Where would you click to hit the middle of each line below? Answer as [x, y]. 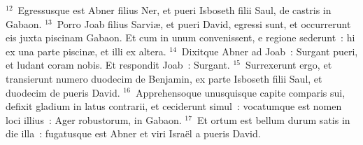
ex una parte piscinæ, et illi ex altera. [86, 51]
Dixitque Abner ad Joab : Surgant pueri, [270, 51]
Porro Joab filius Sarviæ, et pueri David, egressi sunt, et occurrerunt [204, 23]
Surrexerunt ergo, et [289, 65]
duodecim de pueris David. [63, 92]
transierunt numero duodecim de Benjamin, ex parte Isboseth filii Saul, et [164, 78]
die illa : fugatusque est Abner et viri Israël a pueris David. [133, 133]
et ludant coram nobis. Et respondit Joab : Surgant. [118, 65]
